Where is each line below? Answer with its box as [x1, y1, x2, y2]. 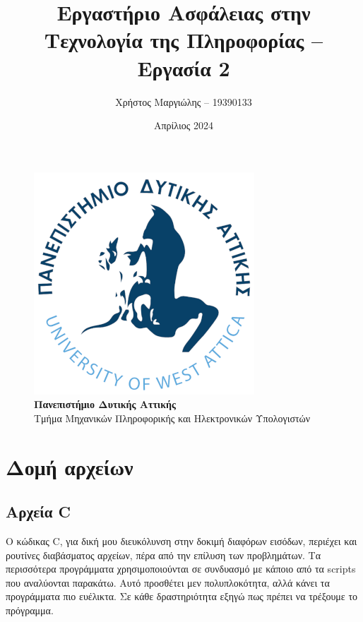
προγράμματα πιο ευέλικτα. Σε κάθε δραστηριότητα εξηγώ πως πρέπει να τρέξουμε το [6, 589, 358, 604]
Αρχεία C [6, 501, 71, 522]
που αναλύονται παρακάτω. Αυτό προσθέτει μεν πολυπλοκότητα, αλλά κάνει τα [6, 575, 330, 590]
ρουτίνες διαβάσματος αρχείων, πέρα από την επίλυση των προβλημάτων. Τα [6, 547, 321, 562]
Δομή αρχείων [6, 452, 133, 481]
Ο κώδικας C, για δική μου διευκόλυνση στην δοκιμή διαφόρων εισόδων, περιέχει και [6, 534, 357, 549]
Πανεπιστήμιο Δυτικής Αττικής [34, 397, 176, 412]
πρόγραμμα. [6, 603, 54, 618]
